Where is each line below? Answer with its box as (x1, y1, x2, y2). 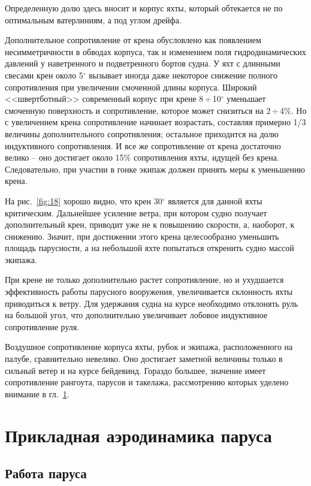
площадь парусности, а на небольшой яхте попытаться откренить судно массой (5, 242, 294, 254)
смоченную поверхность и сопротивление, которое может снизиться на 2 (5, 104, 271, 116)
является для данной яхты (168, 194, 262, 207)
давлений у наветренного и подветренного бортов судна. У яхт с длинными (5, 57, 280, 70)
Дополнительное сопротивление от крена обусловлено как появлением (5, 34, 261, 46)
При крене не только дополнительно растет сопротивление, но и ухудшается (5, 273, 284, 286)
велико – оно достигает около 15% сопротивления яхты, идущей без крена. (5, 151, 279, 164)
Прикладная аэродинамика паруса (5, 422, 272, 447)
